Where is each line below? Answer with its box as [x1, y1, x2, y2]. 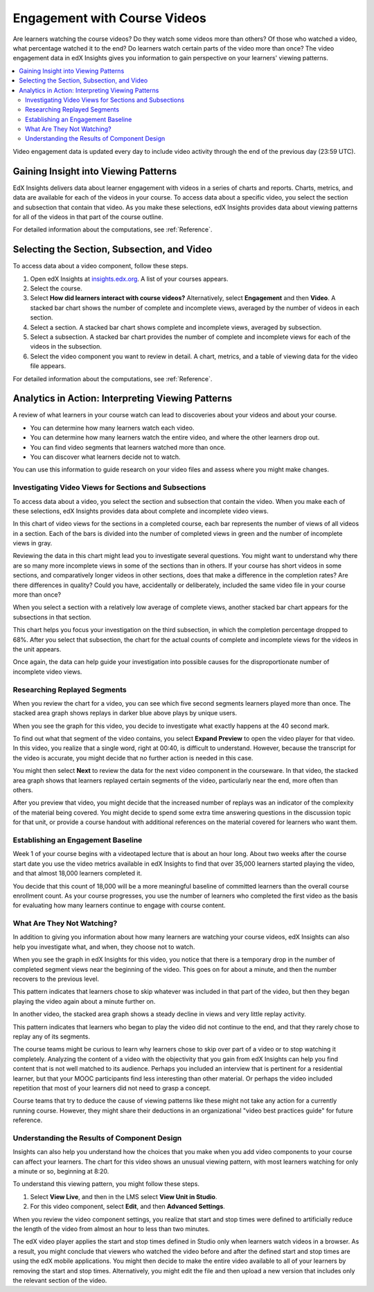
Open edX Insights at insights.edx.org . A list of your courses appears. [30, 274, 229, 283]
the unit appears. [12, 645, 62, 653]
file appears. [30, 362, 66, 370]
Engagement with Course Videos [12, 10, 207, 26]
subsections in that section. [12, 613, 91, 621]
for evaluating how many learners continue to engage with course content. [12, 901, 226, 909]
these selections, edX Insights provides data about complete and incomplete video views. [12, 507, 269, 515]
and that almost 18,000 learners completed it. [12, 869, 142, 878]
